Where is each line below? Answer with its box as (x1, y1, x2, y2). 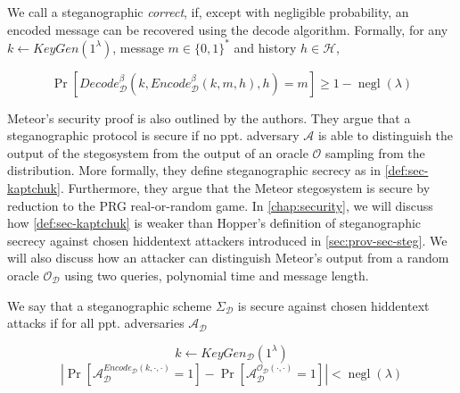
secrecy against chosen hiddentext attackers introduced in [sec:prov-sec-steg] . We (7, 230, 448, 249)
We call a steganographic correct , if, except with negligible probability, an (7, 3, 409, 21)
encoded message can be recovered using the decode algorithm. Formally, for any (7, 20, 448, 38)
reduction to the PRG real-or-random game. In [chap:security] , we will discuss (7, 196, 433, 214)
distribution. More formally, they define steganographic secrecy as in (7, 161, 381, 180)
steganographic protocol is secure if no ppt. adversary (7, 126, 300, 145)
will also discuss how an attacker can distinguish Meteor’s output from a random (7, 248, 449, 267)
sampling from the (324, 143, 425, 162)
